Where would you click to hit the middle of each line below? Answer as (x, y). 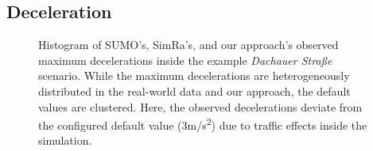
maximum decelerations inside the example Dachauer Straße (185, 60)
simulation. (65, 140)
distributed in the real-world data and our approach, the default (194, 91)
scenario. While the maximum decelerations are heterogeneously (194, 75)
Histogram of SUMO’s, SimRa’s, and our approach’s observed (188, 45)
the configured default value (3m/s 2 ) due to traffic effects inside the (203, 124)
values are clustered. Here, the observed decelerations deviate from (200, 106)
